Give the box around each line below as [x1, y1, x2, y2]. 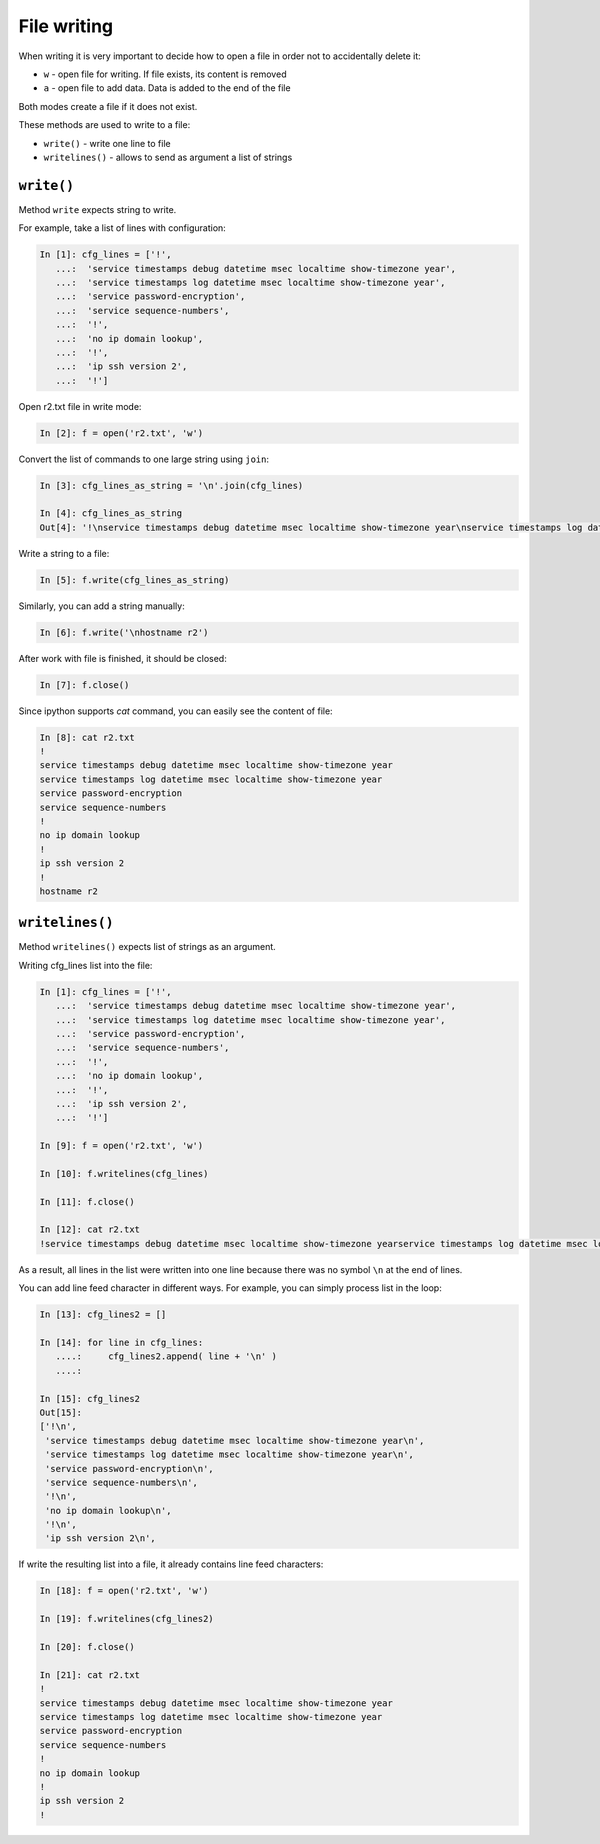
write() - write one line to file [43, 137, 171, 149]
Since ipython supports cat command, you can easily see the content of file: [18, 705, 334, 717]
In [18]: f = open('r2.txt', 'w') [39, 1585, 209, 1597]
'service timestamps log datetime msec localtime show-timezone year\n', [45, 1449, 415, 1460]
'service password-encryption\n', [45, 1463, 214, 1474]
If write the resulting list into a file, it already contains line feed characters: [18, 1558, 324, 1570]
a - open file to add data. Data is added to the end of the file [43, 82, 291, 94]
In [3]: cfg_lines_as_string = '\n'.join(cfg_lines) [39, 480, 304, 491]
